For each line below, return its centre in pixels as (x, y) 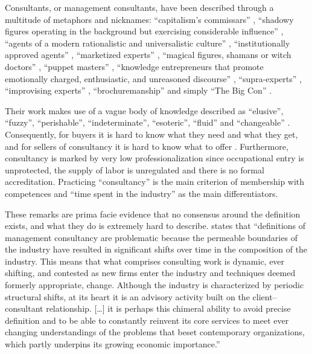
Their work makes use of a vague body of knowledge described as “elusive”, (144, 110)
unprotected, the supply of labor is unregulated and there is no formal (135, 169)
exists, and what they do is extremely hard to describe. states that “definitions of (155, 226)
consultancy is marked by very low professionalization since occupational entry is (154, 158)
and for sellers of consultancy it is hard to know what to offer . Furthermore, (147, 146)
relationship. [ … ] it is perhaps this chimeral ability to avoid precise (168, 308)
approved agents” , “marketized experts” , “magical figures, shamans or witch (148, 55)
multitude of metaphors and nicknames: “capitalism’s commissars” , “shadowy (149, 19)
